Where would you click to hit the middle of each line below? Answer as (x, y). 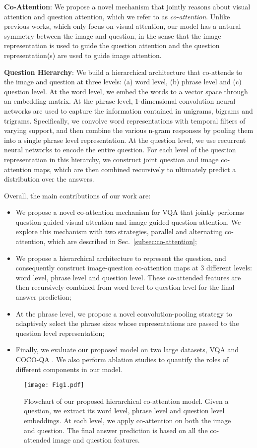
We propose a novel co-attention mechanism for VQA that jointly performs (130, 212)
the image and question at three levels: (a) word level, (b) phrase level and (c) (123, 82)
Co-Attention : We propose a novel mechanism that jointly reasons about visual (127, 6)
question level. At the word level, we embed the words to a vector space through (126, 91)
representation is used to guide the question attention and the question (112, 45)
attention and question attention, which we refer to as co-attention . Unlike (117, 16)
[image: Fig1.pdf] (54, 385)
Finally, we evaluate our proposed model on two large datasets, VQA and (127, 350)
